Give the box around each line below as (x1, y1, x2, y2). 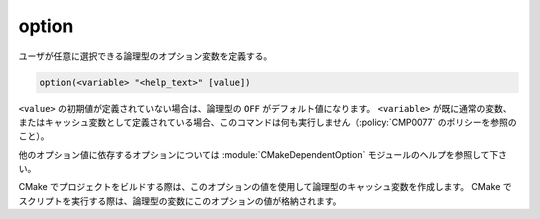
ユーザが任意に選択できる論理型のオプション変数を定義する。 (18, 50, 273, 62)
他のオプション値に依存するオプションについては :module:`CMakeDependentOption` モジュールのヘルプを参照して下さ (18, 148, 507, 160)
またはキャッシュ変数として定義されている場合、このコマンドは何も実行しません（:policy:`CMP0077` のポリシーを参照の (18, 116, 517, 128)
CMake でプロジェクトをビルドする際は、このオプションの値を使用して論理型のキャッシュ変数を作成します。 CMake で (18, 181, 512, 193)
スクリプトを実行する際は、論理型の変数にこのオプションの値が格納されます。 (18, 195, 342, 207)
